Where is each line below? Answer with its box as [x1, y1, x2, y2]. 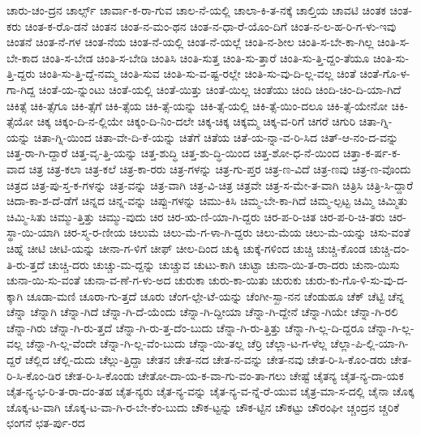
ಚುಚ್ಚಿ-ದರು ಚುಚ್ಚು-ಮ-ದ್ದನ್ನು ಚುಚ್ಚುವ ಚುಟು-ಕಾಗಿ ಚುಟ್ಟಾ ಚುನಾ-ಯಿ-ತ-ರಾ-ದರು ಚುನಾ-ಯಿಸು [48, 255, 400, 272]
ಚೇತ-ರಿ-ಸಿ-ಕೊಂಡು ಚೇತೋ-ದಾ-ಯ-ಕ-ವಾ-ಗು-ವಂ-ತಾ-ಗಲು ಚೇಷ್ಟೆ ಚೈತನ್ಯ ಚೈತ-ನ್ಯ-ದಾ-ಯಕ [64, 366, 404, 383]
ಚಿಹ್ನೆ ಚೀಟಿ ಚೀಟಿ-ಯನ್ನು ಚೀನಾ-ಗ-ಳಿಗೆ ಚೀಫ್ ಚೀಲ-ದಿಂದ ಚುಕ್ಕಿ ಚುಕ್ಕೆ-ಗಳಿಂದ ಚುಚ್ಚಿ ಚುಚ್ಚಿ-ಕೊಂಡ [6, 239, 366, 256]
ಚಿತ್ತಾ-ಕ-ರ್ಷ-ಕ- [342, 144, 401, 161]
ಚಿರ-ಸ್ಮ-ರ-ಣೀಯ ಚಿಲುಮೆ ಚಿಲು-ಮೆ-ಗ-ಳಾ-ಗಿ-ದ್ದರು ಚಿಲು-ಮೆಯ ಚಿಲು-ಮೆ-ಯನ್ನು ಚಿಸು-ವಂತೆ [63, 224, 410, 241]
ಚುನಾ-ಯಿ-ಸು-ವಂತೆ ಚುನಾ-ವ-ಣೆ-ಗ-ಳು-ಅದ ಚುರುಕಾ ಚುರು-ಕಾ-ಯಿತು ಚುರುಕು [6, 271, 302, 289]
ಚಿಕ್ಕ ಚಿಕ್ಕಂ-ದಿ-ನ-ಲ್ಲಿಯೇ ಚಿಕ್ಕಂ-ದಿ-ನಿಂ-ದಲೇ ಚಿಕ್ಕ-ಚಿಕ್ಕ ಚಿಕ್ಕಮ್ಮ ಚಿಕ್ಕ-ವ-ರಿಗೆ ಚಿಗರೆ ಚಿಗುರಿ [37, 113, 356, 130]
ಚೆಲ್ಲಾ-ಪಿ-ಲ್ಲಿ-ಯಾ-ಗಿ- [330, 335, 409, 352]
